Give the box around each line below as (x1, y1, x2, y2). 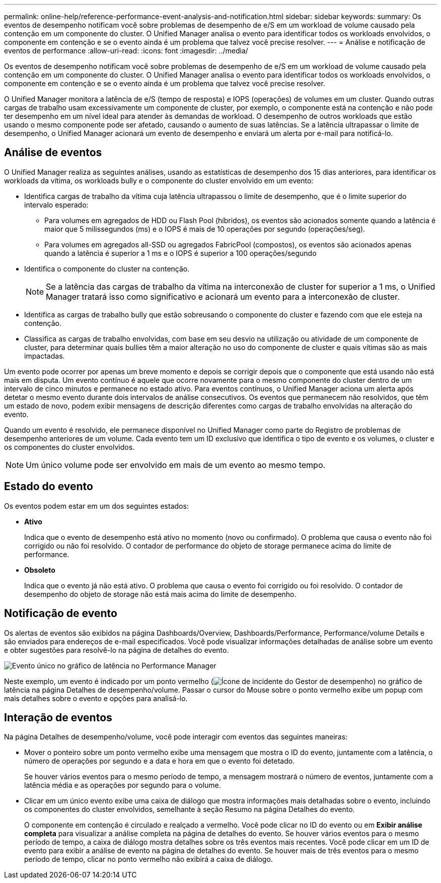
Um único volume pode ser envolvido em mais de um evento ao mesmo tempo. (26, 459, 326, 470)
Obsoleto (24, 565, 55, 574)
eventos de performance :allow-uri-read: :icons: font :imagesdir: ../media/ (4, 46, 248, 55)
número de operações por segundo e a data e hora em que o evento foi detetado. (24, 757, 295, 766)
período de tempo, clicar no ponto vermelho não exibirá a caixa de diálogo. (24, 855, 273, 864)
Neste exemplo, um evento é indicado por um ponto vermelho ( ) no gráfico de (4, 676, 422, 686)
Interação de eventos (4, 711, 112, 724)
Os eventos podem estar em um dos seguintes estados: (4, 501, 189, 510)
